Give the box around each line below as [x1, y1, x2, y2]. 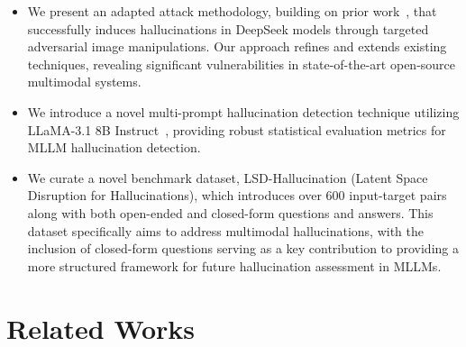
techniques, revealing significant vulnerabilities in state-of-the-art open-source [27, 54, 456, 73]
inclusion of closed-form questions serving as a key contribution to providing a [27, 239, 459, 258]
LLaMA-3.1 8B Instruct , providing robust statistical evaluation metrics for [27, 120, 446, 139]
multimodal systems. [27, 72, 142, 91]
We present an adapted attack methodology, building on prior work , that [27, 2, 437, 20]
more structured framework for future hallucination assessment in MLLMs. [27, 256, 442, 275]
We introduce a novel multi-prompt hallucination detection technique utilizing [27, 102, 460, 121]
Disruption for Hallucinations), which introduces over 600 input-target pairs [27, 186, 447, 205]
